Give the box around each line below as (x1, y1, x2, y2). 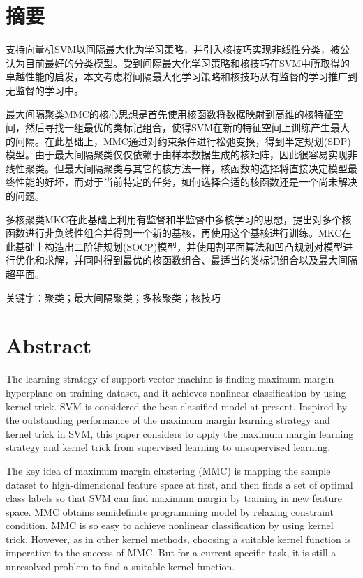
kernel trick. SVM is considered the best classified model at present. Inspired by (6, 399, 348, 413)
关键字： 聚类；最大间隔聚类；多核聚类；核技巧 (6, 290, 221, 304)
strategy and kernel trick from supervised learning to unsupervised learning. (6, 440, 331, 454)
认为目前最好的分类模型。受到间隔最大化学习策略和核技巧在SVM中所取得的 (6, 55, 350, 70)
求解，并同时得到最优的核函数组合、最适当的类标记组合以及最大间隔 (44, 253, 357, 267)
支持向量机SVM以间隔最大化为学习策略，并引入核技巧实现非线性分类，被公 (6, 42, 350, 57)
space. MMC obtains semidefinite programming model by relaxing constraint (6, 504, 334, 519)
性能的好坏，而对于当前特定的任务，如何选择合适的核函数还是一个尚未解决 (15, 175, 357, 189)
